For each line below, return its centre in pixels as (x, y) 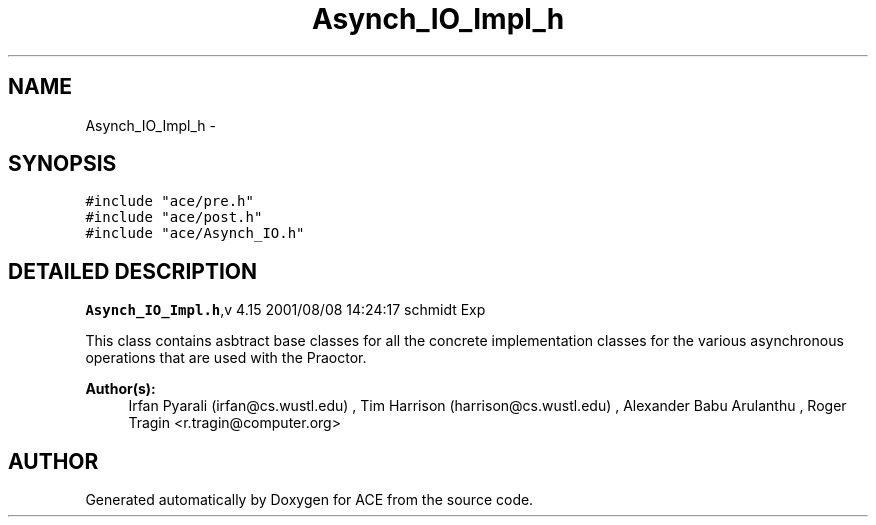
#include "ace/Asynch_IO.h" (195, 233)
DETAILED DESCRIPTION (133, 271)
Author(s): (120, 389)
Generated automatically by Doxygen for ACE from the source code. (309, 500)
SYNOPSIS (62, 164)
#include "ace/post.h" (174, 217)
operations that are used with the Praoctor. (226, 358)
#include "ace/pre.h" (169, 201)
